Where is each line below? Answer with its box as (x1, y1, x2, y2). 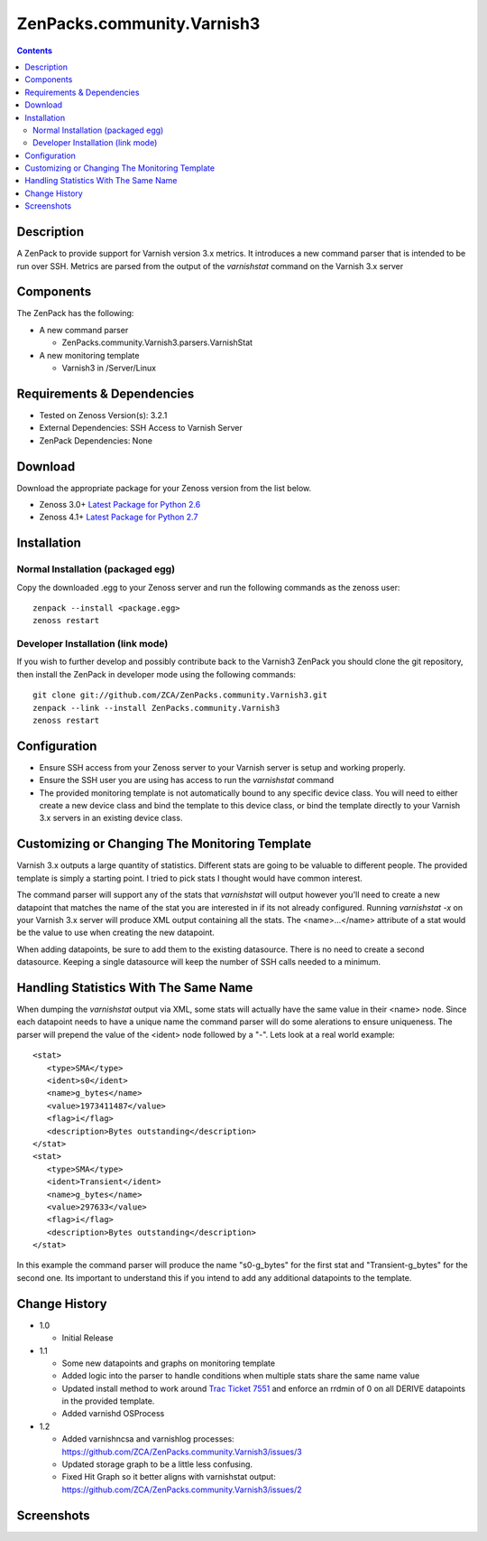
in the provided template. (61, 1396, 155, 1406)
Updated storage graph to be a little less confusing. (61, 1459, 253, 1470)
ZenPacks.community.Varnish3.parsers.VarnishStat (61, 337, 253, 348)
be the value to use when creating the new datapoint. (16, 927, 216, 939)
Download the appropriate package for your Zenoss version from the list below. (16, 482, 312, 493)
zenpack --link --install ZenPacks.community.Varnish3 (32, 703, 280, 713)
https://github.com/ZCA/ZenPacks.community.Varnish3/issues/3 (61, 1446, 302, 1457)
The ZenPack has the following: (16, 308, 134, 319)
